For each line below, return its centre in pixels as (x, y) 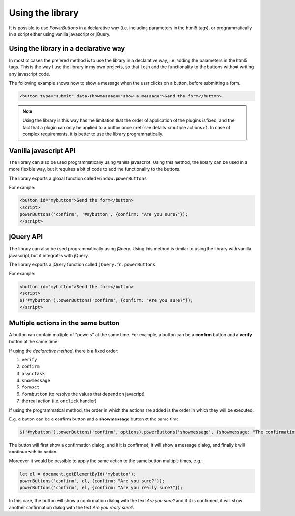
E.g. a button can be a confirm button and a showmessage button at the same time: (95, 419)
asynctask (33, 373)
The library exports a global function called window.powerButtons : (78, 178)
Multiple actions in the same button (64, 323)
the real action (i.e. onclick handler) (59, 401)
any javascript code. (29, 74)
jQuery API (26, 237)
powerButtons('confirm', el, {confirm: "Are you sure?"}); (92, 481)
